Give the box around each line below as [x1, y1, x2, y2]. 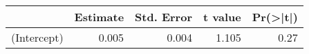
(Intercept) [11, 29, 64, 45]
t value [203, 9, 241, 25]
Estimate [74, 9, 124, 25]
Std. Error [135, 9, 192, 25]
